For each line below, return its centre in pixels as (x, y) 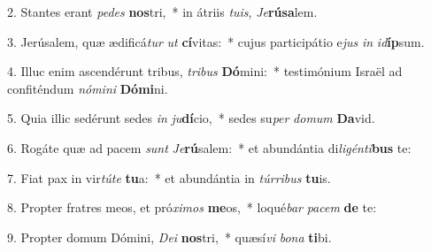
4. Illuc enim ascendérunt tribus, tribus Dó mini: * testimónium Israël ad (205, 71)
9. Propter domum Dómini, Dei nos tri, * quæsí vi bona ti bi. (169, 237)
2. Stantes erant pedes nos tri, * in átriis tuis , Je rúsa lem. (162, 11)
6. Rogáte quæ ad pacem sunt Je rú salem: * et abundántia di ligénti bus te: (209, 147)
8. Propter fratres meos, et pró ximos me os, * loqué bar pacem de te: (192, 207)
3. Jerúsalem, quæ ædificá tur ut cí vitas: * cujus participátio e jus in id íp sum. (216, 41)
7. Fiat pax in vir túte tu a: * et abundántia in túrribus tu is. (169, 177)
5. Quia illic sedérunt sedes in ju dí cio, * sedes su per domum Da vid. (191, 118)
